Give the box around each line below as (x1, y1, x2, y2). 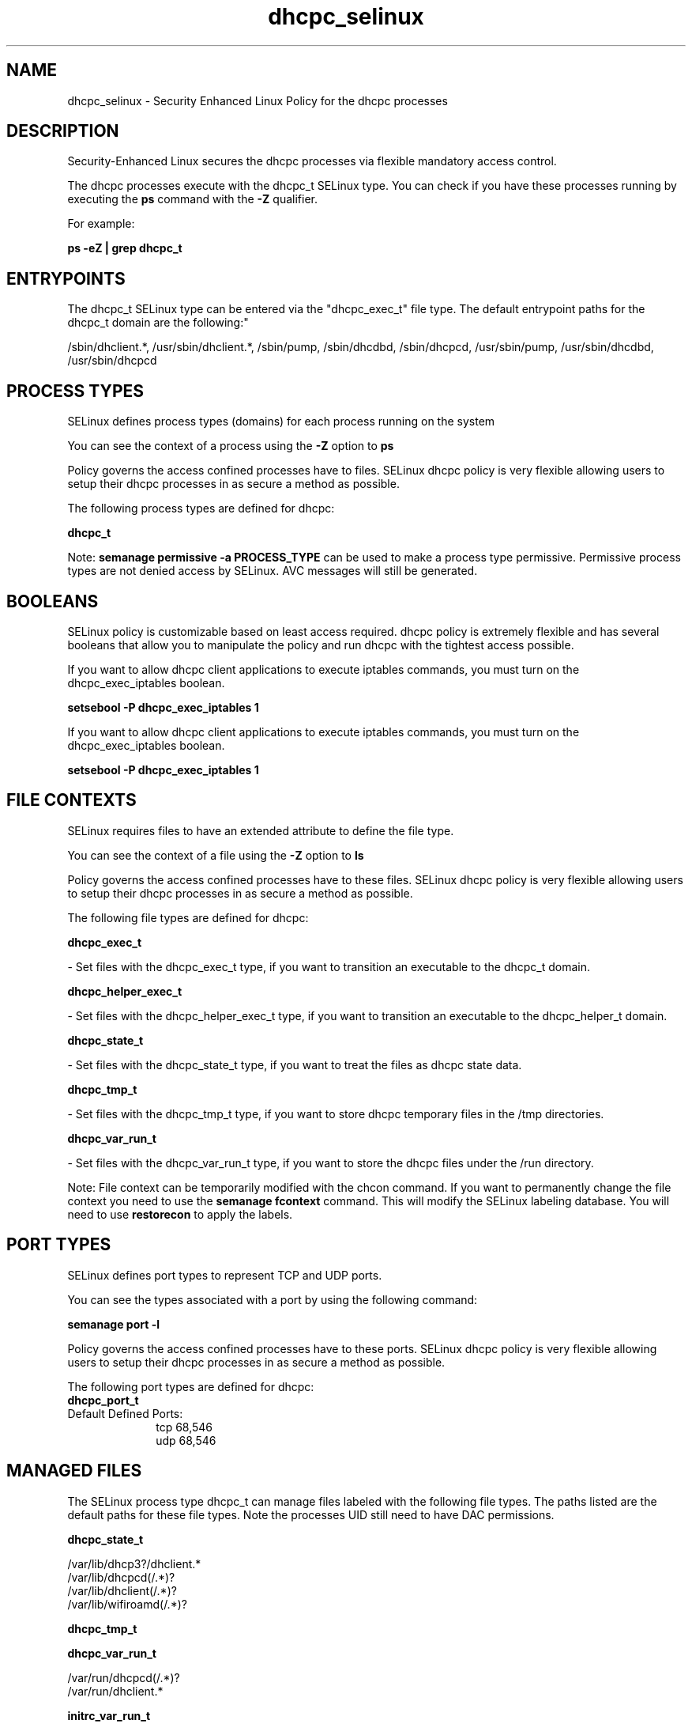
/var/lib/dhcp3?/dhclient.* (67, 1556, 201, 1571)
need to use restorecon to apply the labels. (67, 1207, 293, 1221)
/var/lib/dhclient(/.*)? (67, 1583, 177, 1597)
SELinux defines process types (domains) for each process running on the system (67, 414, 495, 429)
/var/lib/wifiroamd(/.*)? (67, 1597, 187, 1611)
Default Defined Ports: (67, 1406, 183, 1420)
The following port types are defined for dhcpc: (67, 1379, 314, 1393)
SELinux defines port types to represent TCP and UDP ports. (67, 1268, 382, 1282)
